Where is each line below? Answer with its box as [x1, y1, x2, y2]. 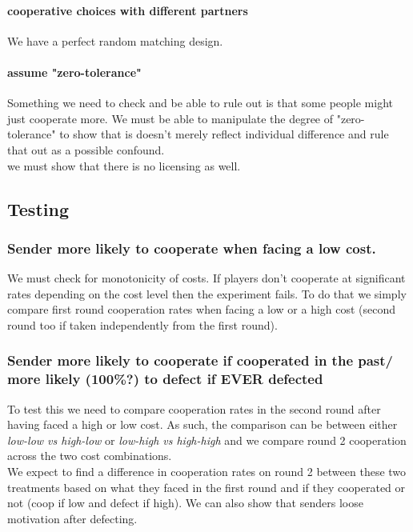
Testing [7, 196, 69, 221]
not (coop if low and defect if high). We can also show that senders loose [7, 494, 363, 511]
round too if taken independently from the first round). [7, 316, 278, 333]
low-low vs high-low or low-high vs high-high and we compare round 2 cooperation [7, 431, 407, 448]
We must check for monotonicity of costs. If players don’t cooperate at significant [7, 270, 406, 286]
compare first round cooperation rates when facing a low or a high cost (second [7, 301, 396, 318]
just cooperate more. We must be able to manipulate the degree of [7, 110, 334, 126]
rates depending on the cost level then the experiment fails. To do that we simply [7, 285, 407, 302]
